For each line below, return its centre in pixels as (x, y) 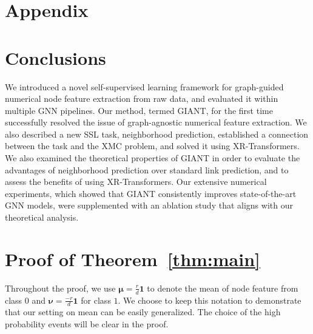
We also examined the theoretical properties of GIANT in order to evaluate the (153, 158)
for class (96, 300)
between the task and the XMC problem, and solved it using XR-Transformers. (152, 146)
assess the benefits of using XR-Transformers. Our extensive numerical (136, 182)
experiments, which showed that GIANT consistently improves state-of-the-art (151, 193)
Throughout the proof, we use (60, 288)
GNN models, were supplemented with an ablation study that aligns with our (149, 205)
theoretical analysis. (42, 217)
